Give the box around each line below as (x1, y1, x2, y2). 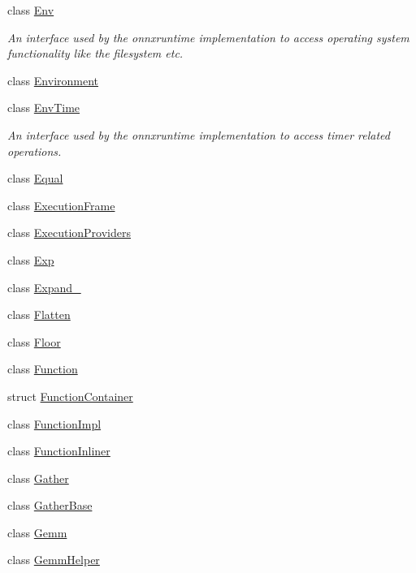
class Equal (7, 170, 63, 187)
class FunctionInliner (7, 442, 110, 459)
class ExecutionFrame (7, 196, 115, 213)
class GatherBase (7, 497, 93, 514)
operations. (7, 142, 62, 159)
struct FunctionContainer (7, 387, 133, 404)
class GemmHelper (7, 551, 100, 568)
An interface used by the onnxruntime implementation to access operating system (7, 28, 409, 45)
